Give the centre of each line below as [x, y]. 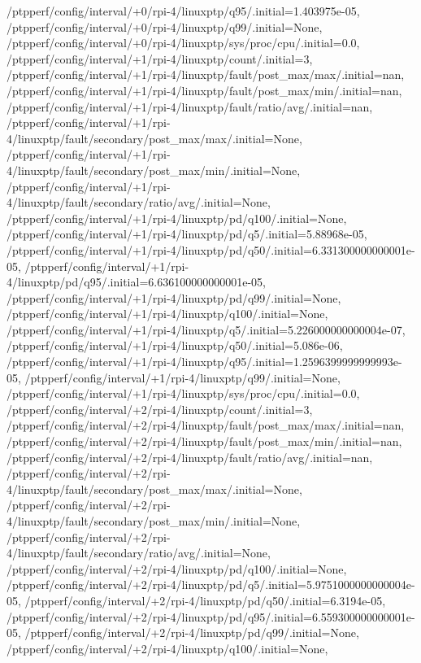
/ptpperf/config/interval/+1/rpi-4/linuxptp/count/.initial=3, [160, 58]
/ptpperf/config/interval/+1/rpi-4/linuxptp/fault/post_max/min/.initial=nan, [204, 90]
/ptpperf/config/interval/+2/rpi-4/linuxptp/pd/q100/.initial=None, [177, 568]
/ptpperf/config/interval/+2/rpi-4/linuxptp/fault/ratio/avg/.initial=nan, [190, 457]
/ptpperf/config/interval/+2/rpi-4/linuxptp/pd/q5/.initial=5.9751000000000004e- [211, 584]
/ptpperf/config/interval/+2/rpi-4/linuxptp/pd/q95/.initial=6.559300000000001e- [211, 616]
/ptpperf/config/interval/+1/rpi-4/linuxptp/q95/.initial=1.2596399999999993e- [204, 362]
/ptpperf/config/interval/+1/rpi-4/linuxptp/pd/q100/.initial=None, [177, 218]
